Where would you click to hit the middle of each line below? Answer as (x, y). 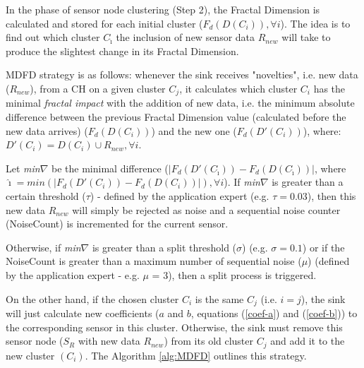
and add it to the (308, 341)
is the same (219, 298)
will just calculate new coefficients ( (83, 313)
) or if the (323, 247)
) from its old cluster (209, 341)
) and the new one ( (194, 130)
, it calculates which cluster (238, 88)
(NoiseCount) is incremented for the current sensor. (117, 224)
